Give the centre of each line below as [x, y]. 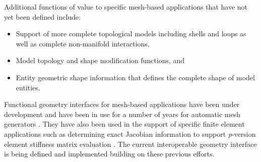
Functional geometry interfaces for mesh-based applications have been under [122, 104]
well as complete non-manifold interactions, [83, 43]
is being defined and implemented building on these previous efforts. [109, 154]
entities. [28, 87]
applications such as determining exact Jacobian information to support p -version [130, 133]
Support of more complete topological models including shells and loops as [131, 34]
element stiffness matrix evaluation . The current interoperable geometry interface [130, 144]
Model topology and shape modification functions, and [100, 60]
